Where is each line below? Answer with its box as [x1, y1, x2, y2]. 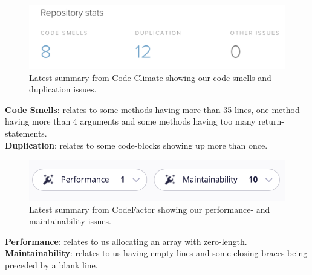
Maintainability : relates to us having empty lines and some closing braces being [5, 247, 308, 259]
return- [258, 115, 284, 128]
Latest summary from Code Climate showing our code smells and [29, 71, 271, 83]
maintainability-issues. [29, 215, 111, 227]
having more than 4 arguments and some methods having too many [5, 115, 256, 128]
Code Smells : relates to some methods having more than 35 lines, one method [5, 103, 300, 115]
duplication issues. [29, 83, 97, 95]
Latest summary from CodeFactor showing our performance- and [29, 202, 270, 215]
